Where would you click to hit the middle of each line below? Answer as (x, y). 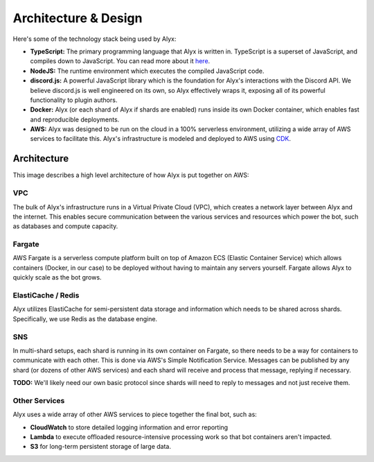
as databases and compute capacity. (65, 226)
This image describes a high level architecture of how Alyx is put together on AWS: (131, 175)
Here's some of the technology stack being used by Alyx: (95, 39)
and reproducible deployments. (75, 119)
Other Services (39, 400)
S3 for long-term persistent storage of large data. (100, 447)
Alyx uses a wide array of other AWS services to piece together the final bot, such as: (135, 414)
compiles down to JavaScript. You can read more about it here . (120, 61)
